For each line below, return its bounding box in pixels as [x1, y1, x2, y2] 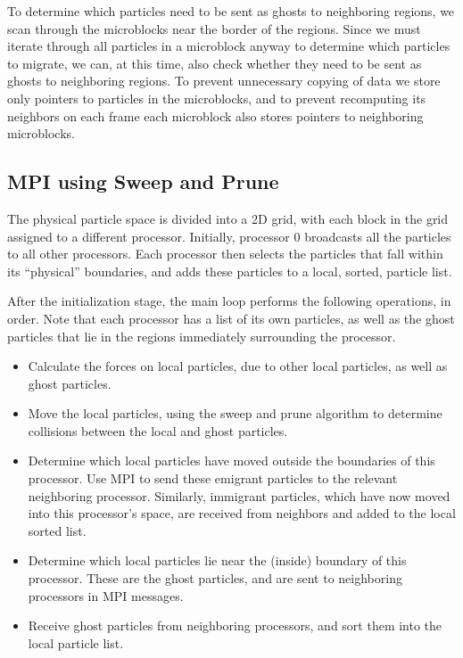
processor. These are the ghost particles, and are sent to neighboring [28, 569, 402, 588]
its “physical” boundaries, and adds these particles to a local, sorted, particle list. [7, 261, 452, 280]
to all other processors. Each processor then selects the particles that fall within [7, 244, 443, 263]
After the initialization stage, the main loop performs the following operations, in [7, 292, 451, 310]
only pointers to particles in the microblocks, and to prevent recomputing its [7, 88, 426, 107]
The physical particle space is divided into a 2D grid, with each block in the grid [7, 209, 449, 227]
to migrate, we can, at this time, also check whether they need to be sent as [7, 53, 422, 72]
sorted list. [28, 521, 87, 539]
